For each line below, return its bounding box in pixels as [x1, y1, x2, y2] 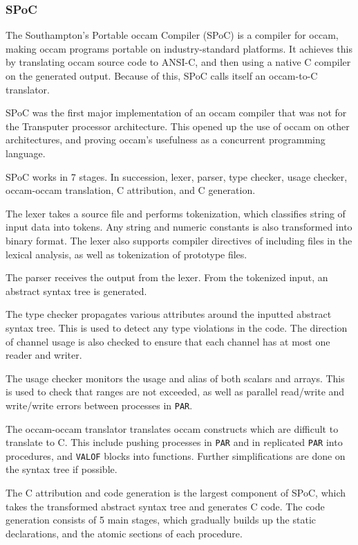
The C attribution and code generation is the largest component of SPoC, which [6, 485, 346, 500]
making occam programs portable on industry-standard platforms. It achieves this [6, 41, 352, 55]
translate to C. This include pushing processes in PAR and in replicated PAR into [6, 435, 343, 449]
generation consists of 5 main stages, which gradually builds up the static [6, 512, 317, 527]
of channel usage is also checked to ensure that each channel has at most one [6, 334, 330, 348]
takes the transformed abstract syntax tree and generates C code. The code [6, 499, 325, 513]
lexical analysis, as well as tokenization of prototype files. [6, 247, 247, 261]
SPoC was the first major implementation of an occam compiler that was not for [6, 105, 347, 120]
